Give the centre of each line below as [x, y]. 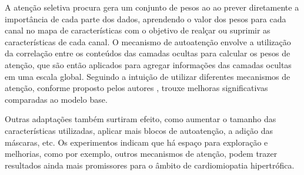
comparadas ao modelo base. [56, 99]
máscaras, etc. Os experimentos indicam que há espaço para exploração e [136, 142]
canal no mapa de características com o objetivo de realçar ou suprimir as [138, 30]
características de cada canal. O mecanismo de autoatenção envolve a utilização [148, 41]
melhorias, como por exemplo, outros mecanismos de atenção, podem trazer [141, 154]
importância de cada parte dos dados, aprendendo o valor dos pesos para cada [146, 18]
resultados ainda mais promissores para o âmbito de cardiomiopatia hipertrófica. [150, 165]
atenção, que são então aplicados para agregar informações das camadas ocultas [148, 64]
